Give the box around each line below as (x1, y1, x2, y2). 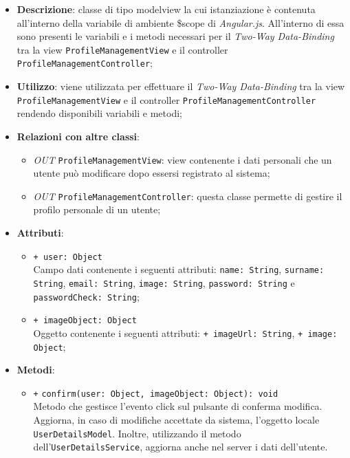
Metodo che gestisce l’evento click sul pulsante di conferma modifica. (33, 399, 322, 413)
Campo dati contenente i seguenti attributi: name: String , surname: (33, 262, 325, 276)
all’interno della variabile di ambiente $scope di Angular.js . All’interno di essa (17, 15, 344, 30)
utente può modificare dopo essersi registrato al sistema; (33, 166, 270, 180)
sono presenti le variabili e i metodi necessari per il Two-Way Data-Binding (17, 29, 334, 43)
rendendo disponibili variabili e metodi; (17, 106, 182, 120)
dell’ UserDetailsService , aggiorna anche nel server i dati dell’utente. (33, 439, 328, 454)
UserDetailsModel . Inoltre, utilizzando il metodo (33, 426, 241, 440)
